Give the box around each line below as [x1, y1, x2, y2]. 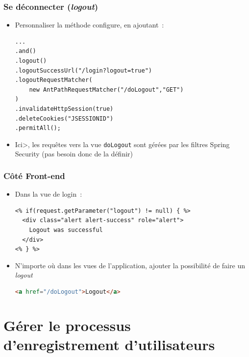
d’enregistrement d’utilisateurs [3, 334, 215, 354]
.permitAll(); [15, 125, 61, 132]
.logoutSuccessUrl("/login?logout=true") [15, 67, 152, 74]
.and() [15, 48, 36, 55]
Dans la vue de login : [15, 189, 82, 199]
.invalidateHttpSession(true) [15, 105, 114, 112]
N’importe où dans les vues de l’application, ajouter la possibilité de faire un [15, 260, 245, 270]
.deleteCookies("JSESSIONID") [15, 115, 114, 122]
